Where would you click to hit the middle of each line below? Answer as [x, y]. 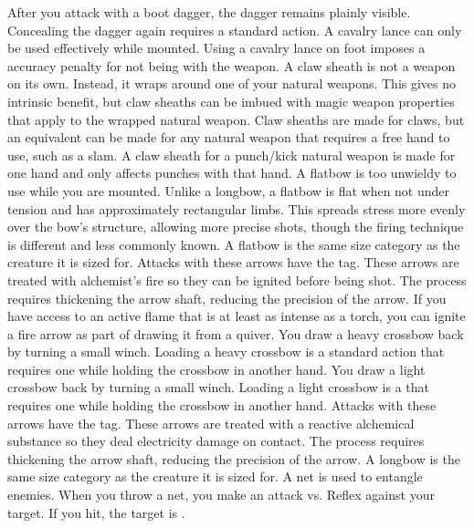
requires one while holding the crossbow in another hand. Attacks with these [222, 405]
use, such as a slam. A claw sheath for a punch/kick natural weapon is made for [232, 155]
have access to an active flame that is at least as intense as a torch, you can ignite [237, 316]
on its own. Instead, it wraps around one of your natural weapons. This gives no [232, 83]
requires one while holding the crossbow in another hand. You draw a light [216, 369]
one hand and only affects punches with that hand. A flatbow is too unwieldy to [232, 173]
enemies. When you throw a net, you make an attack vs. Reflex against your [221, 495]
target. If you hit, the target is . [96, 512]
